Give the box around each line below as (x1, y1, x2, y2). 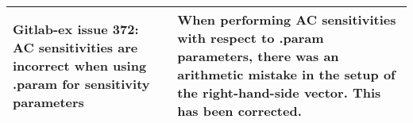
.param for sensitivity (13, 74, 150, 93)
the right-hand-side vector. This (177, 83, 381, 102)
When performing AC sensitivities (177, 10, 396, 29)
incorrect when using (13, 56, 147, 75)
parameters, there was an (177, 47, 339, 65)
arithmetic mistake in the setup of (177, 65, 396, 83)
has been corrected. (177, 102, 302, 120)
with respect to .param (177, 29, 324, 47)
